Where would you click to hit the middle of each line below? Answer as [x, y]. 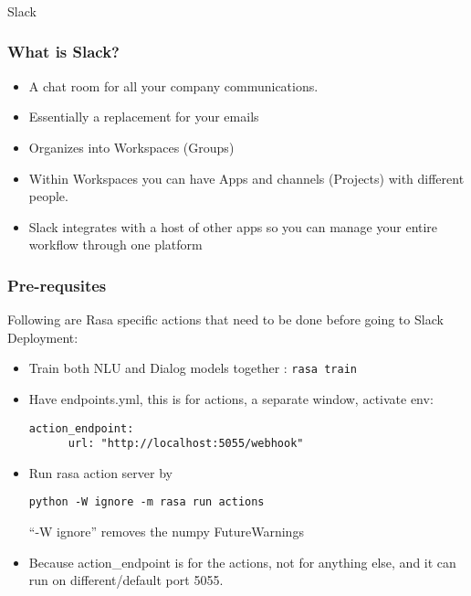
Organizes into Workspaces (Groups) [131, 147]
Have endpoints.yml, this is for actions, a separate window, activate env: [231, 398]
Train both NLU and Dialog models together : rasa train [193, 368]
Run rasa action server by [100, 472]
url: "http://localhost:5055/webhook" [186, 444]
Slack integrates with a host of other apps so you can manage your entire [233, 226]
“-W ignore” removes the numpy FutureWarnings [166, 532]
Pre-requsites [57, 285]
